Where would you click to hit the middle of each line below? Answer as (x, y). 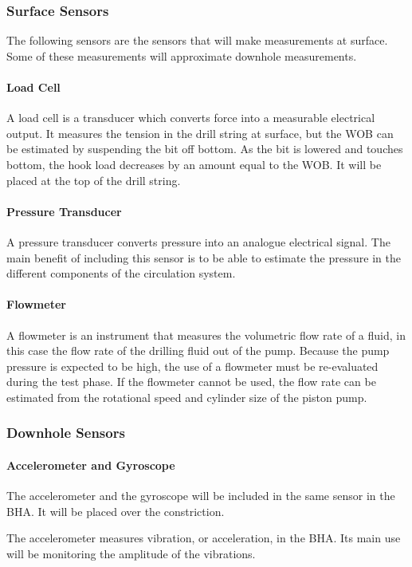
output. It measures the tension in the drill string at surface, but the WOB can (200, 133)
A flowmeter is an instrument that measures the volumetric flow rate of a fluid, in (206, 335)
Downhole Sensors (66, 433)
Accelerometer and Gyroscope (91, 465)
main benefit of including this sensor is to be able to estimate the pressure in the (204, 257)
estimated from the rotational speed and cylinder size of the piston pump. (187, 397)
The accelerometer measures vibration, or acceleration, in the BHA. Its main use (204, 538)
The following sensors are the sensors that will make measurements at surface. (197, 40)
